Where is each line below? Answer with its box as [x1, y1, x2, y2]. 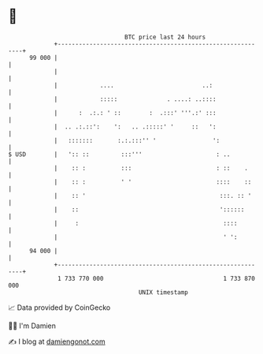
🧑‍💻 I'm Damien [8, 321, 57, 330]
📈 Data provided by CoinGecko [8, 303, 111, 312]
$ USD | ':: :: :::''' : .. [8, 150, 231, 158]
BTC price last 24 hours [124, 33, 206, 41]
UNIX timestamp [138, 288, 189, 296]
